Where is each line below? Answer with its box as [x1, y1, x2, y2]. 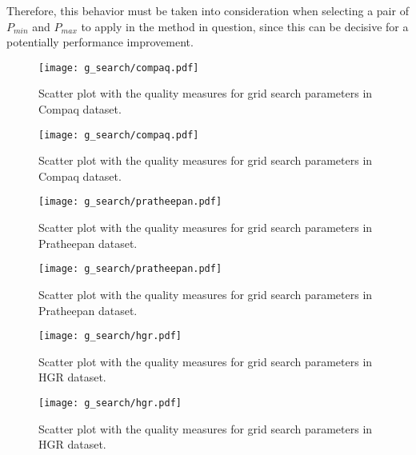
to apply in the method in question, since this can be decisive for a [81, 18, 409, 34]
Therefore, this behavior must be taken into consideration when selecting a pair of [6, 2, 409, 18]
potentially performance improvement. [6, 34, 194, 50]
